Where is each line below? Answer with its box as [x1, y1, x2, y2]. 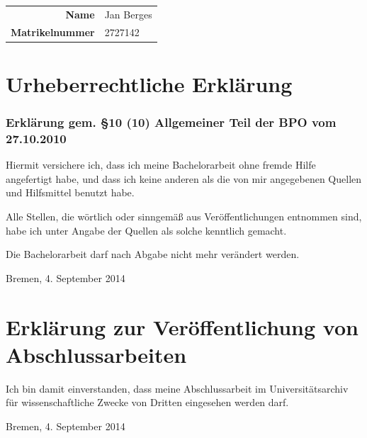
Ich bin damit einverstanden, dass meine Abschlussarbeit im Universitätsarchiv [6, 381, 349, 395]
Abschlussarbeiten [6, 339, 187, 369]
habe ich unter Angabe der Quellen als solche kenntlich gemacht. [6, 223, 287, 237]
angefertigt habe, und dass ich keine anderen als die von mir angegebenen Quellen [6, 171, 362, 186]
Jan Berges [104, 6, 152, 21]
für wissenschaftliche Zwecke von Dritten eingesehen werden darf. [6, 395, 289, 410]
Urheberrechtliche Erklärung [6, 69, 293, 98]
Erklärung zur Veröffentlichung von [6, 312, 358, 341]
